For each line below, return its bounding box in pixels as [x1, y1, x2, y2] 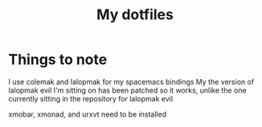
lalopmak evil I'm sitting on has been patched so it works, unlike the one [8, 85, 247, 95]
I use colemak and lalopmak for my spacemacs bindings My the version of [8, 77, 255, 86]
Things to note [8, 50, 108, 69]
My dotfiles [96, 6, 174, 24]
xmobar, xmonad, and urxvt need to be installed [8, 109, 167, 119]
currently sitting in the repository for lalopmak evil [8, 93, 174, 103]
